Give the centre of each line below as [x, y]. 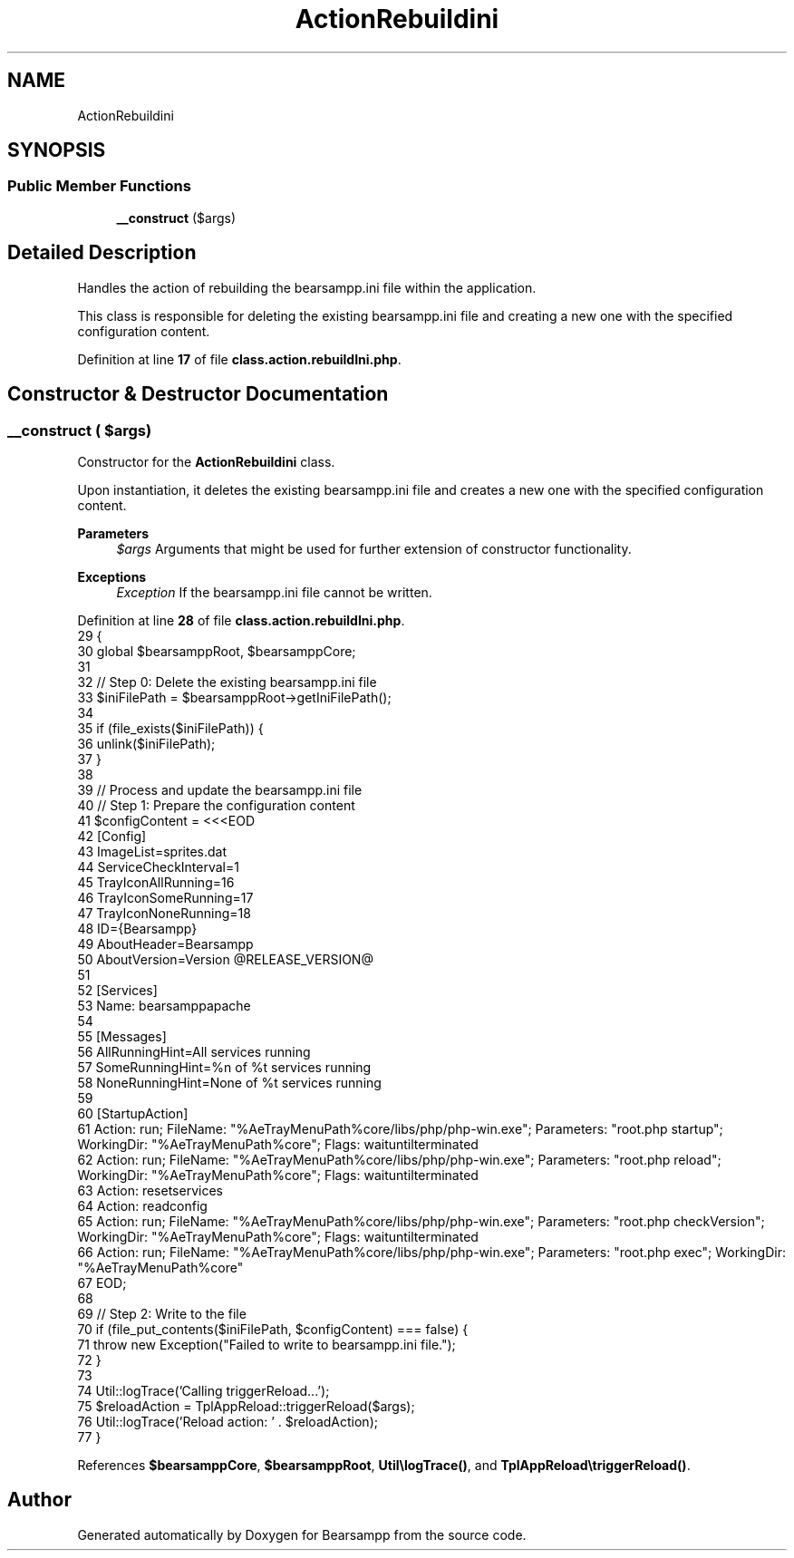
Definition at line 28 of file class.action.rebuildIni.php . [241, 620]
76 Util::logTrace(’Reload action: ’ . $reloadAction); [228, 1421]
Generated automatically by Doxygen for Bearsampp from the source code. [302, 1534]
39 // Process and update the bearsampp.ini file [220, 789]
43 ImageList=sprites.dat [152, 851]
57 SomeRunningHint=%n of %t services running [224, 1067]
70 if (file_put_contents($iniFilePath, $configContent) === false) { [273, 1329]
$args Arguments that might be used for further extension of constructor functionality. [374, 548]
